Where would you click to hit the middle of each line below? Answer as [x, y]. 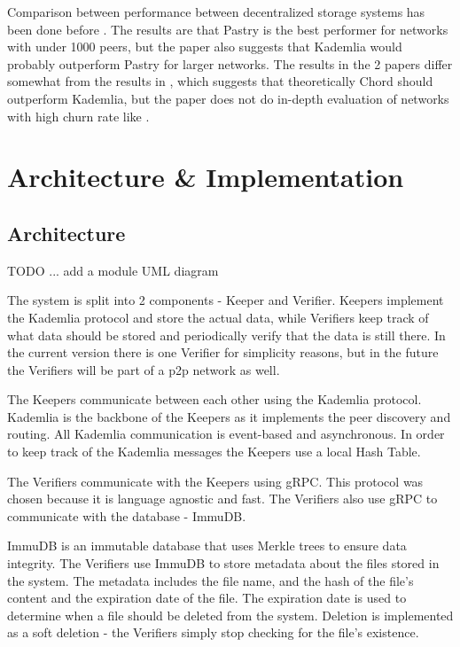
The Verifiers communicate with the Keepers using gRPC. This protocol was [215, 481]
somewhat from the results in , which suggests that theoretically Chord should [220, 81]
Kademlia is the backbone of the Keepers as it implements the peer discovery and [229, 416]
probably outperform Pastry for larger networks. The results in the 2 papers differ [230, 63]
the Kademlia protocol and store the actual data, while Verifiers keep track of [218, 317]
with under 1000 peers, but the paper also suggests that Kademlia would [205, 47]
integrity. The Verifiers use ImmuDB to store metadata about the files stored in [223, 563]
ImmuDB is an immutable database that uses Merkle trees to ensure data [207, 546]
